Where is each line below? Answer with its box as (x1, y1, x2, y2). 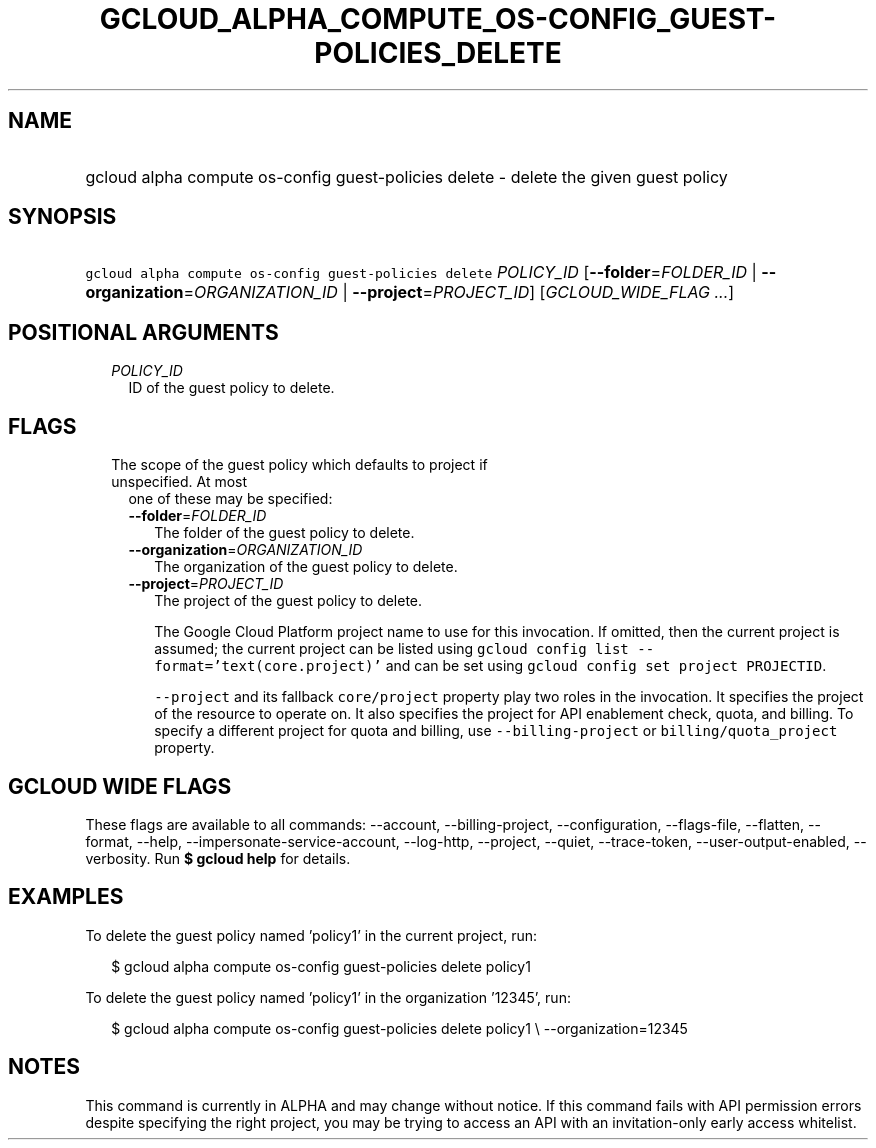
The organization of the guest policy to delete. (154, 558, 458, 576)
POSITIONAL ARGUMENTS (8, 319, 279, 345)
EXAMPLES (8, 884, 124, 910)
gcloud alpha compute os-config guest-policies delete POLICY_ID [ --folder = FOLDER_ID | (85, 262, 757, 283)
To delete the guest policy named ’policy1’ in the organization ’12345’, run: (85, 988, 571, 1006)
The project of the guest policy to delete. (154, 592, 423, 610)
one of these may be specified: (128, 490, 333, 508)
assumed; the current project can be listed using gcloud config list (154, 640, 629, 658)
